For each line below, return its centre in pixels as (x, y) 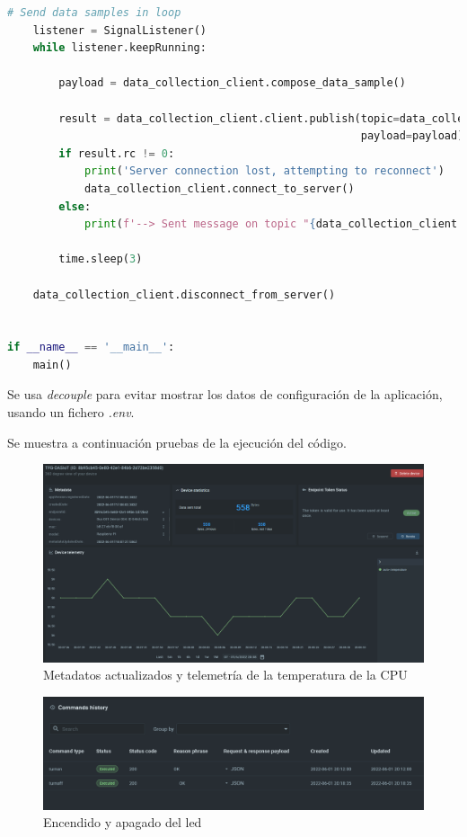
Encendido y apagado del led (123, 822)
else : (75, 206)
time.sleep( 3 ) (101, 259)
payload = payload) (412, 136)
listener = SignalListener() (119, 30)
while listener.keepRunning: (119, 48)
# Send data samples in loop (94, 13)
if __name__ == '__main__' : (91, 347)
